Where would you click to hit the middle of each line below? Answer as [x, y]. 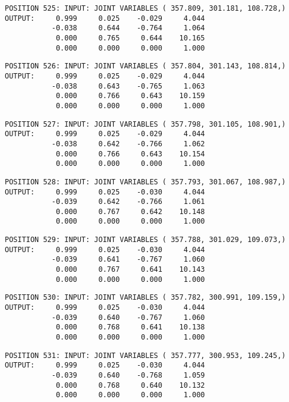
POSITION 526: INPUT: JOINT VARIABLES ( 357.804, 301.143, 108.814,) [145, 66]
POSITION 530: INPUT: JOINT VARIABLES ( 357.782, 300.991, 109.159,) [145, 298]
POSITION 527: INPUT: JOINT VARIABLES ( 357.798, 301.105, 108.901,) [145, 124]
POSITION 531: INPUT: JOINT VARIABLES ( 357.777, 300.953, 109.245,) [145, 355]
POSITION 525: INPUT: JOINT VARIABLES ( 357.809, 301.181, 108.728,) [145, 8]
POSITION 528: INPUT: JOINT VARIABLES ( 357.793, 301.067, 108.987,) [145, 182]
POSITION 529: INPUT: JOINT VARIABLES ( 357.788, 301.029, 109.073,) [145, 240]
